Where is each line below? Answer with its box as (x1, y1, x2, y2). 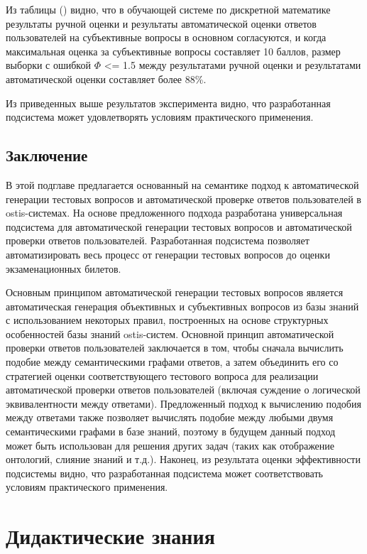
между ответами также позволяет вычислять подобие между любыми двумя (6, 410, 334, 425)
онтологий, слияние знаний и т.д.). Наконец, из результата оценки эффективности (6, 452, 361, 467)
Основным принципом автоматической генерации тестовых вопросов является (6, 285, 344, 300)
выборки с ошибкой (6, 58, 91, 72)
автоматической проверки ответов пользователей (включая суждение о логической (6, 382, 361, 397)
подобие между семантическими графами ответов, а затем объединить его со (6, 354, 339, 369)
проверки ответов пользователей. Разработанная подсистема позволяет (6, 233, 310, 248)
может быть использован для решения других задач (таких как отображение (6, 438, 335, 452)
